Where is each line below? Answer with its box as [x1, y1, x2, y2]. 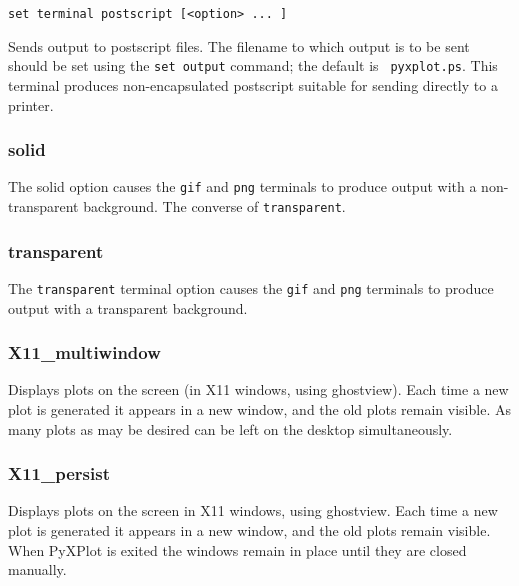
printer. [8, 94, 54, 115]
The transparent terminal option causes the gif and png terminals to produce [8, 277, 494, 298]
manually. [8, 559, 67, 580]
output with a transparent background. [8, 297, 248, 318]
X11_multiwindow [8, 340, 161, 365]
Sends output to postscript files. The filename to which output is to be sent [8, 35, 470, 56]
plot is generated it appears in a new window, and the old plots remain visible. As [8, 398, 511, 419]
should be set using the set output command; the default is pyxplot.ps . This [8, 55, 498, 76]
